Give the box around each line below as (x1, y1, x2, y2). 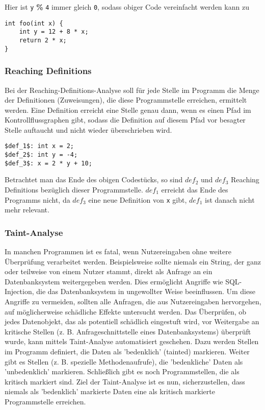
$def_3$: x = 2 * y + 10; (5, 159, 92, 167)
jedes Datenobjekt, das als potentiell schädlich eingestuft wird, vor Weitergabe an (5, 316, 259, 327)
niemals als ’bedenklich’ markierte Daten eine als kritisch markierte (5, 386, 215, 397)
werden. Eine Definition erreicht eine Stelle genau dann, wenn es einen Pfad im (5, 104, 251, 115)
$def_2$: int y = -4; (5, 151, 78, 159)
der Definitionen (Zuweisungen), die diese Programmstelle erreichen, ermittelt (5, 94, 247, 105)
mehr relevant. (5, 204, 49, 215)
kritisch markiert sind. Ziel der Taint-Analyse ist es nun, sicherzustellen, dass (5, 376, 245, 387)
